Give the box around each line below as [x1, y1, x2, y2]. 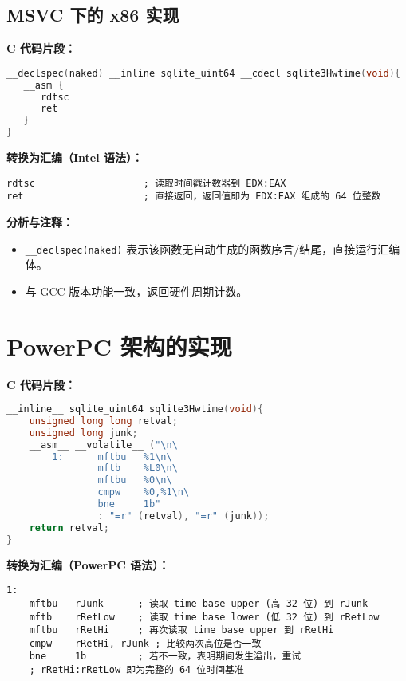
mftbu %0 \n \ [97, 474, 172, 486]
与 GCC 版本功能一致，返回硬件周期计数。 [25, 282, 248, 299]
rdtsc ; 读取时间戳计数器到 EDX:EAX [6, 177, 286, 189]
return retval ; [29, 522, 109, 533]
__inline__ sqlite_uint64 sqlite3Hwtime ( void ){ [6, 403, 264, 415]
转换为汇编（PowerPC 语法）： [6, 556, 170, 573]
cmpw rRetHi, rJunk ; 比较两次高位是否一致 [29, 637, 262, 649]
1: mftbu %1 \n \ [52, 451, 172, 463]
